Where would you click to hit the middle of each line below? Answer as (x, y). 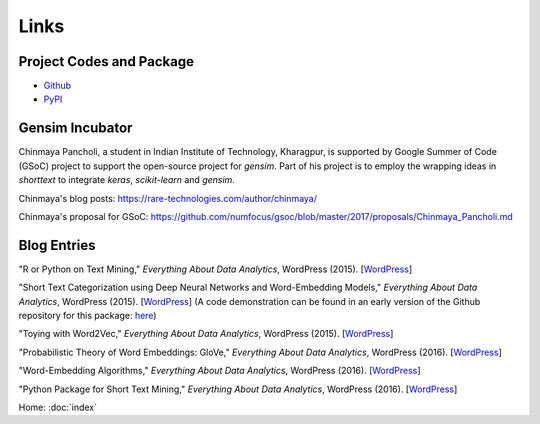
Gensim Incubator (75, 128)
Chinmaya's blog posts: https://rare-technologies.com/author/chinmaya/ (168, 198)
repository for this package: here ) (87, 315)
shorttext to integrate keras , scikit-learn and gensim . (126, 180)
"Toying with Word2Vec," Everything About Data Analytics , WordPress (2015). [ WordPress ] (206, 334)
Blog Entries (57, 245)
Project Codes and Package (106, 61)
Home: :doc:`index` (57, 407)
